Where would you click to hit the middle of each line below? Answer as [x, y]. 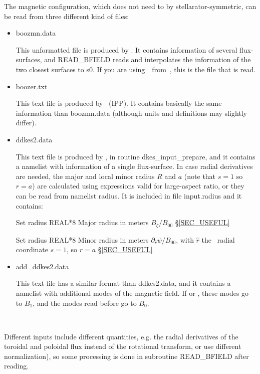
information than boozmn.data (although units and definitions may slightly [132, 113]
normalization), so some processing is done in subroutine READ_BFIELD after [126, 356]
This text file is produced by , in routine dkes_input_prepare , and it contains [136, 156]
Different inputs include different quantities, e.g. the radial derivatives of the [121, 336]
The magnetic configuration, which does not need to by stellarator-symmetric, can [130, 6]
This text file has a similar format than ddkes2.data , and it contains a [123, 283]
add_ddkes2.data [42, 266]
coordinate [32, 249]
